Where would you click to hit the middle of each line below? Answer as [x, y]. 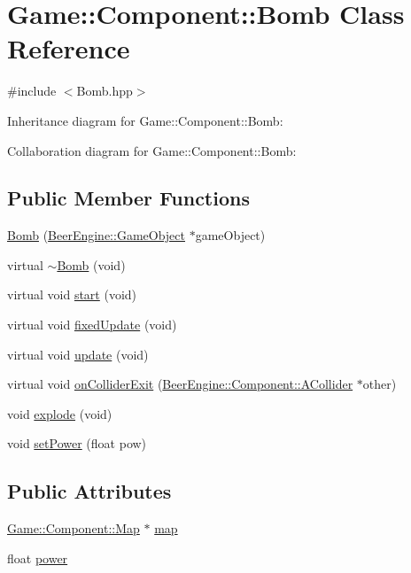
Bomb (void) [91, 264]
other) [380, 384]
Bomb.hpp [105, 91]
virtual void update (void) [78, 354]
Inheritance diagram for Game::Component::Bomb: [145, 120]
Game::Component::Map [74, 528]
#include [32, 91]
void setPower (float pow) [77, 443]
